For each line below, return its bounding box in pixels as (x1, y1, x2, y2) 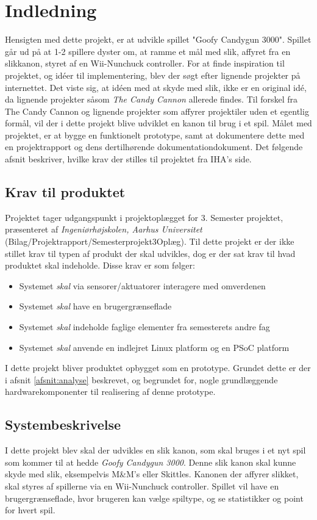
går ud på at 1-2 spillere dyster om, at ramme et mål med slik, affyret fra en (5, 45, 291, 57)
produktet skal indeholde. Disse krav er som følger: (5, 259, 195, 272)
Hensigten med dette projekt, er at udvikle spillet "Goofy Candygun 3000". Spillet (5, 33, 312, 46)
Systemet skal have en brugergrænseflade (19, 300, 172, 312)
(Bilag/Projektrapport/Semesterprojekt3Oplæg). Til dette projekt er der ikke (5, 235, 294, 248)
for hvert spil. (5, 504, 55, 516)
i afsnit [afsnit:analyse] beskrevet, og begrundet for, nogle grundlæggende (5, 373, 278, 386)
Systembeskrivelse (5, 415, 121, 434)
